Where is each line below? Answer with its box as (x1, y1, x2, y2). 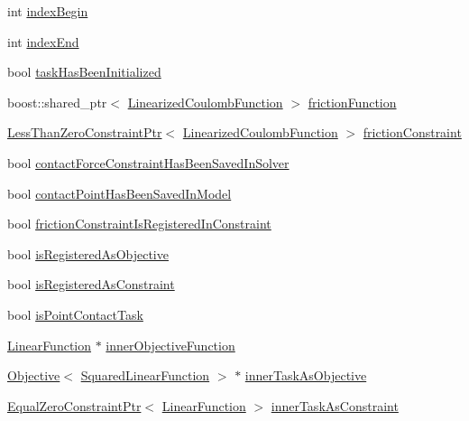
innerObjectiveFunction (106, 335, 235, 354)
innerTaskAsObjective (244, 366, 367, 385)
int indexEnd (7, 32, 79, 51)
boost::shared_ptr (7, 92, 107, 111)
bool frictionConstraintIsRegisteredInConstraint (7, 214, 271, 233)
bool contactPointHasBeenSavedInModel (7, 183, 232, 202)
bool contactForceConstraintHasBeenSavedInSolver (7, 153, 290, 172)
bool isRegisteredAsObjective (7, 244, 169, 263)
